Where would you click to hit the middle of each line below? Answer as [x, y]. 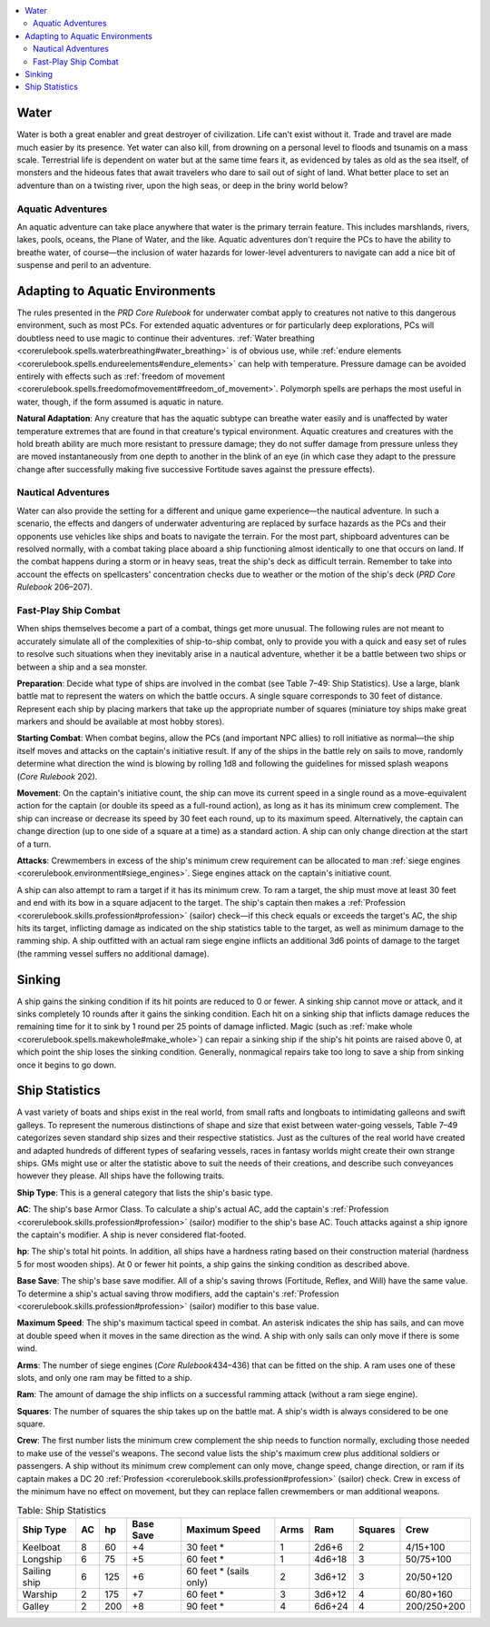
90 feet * [205, 1606]
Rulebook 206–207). [54, 587]
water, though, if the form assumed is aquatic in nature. [120, 402]
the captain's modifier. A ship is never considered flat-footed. [132, 1235]
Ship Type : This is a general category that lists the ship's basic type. [145, 1192]
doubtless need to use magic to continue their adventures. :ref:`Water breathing [166, 338]
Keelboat [41, 1547]
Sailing [37, 1571]
